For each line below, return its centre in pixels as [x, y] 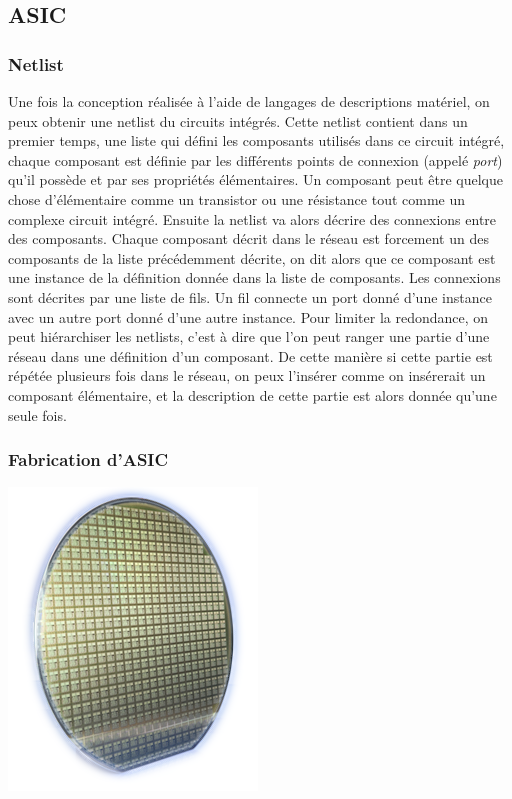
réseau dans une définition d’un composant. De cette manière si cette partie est [250, 355]
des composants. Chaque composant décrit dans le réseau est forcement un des [248, 238]
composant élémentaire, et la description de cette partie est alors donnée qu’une [252, 394]
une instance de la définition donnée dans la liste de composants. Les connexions [254, 277]
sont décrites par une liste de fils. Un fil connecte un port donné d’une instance [250, 296]
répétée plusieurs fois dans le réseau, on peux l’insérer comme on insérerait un [247, 375]
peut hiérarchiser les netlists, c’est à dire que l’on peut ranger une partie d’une [249, 336]
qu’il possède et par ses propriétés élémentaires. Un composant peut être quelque [255, 179]
